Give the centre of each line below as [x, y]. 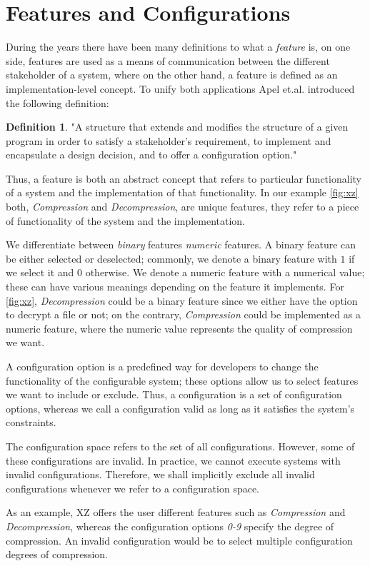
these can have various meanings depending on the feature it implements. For [175, 287]
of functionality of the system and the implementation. [126, 220]
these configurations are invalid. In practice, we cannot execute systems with [173, 460]
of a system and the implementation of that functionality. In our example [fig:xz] [182, 192]
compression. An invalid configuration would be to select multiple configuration [179, 540]
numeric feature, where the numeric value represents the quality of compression [179, 328]
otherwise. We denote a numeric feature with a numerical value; [225, 272]
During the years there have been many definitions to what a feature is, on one [178, 47]
